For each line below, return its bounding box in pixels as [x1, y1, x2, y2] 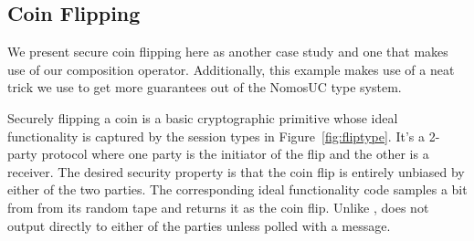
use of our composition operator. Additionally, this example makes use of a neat [7, 59, 455, 79]
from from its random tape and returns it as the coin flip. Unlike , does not [7, 197, 429, 216]
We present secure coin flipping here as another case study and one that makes [7, 42, 448, 61]
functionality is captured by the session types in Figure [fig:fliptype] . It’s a [7, 126, 425, 145]
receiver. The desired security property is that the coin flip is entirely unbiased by [7, 162, 465, 181]
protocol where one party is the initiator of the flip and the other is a [41, 144, 429, 163]
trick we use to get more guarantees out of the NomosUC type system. [7, 78, 402, 97]
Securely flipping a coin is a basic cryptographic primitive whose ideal [7, 108, 398, 127]
